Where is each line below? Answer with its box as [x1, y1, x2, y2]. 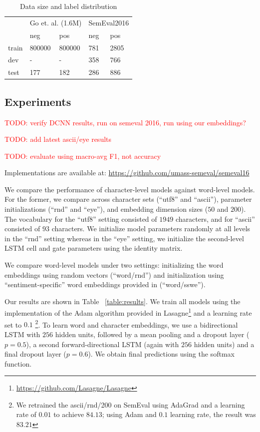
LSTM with [4, 329, 40, 339]
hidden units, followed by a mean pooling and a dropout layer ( [55, 329, 250, 339]
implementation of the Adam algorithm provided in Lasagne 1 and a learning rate [4, 306, 252, 318]
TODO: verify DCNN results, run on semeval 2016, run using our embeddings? [4, 117, 246, 127]
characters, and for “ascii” [175, 213, 255, 224]
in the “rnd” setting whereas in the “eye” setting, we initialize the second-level [4, 233, 244, 243]
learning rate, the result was [170, 409, 256, 420]
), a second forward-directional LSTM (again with [26, 339, 179, 349]
